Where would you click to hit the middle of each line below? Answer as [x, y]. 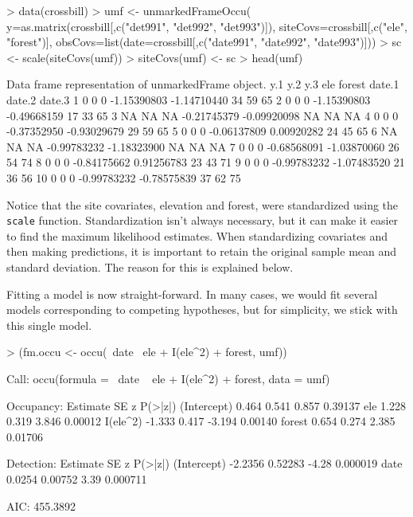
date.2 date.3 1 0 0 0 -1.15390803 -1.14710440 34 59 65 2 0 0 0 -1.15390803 [189, 99]
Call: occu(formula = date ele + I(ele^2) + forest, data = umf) [168, 378]
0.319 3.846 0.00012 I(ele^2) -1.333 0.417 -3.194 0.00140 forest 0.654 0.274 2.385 [201, 421]
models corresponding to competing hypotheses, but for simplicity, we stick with [202, 309]
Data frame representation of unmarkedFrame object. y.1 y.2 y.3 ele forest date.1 [203, 84]
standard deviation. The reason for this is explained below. [150, 266]
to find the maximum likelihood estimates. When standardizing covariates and [197, 235]
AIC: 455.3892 [41, 505]
